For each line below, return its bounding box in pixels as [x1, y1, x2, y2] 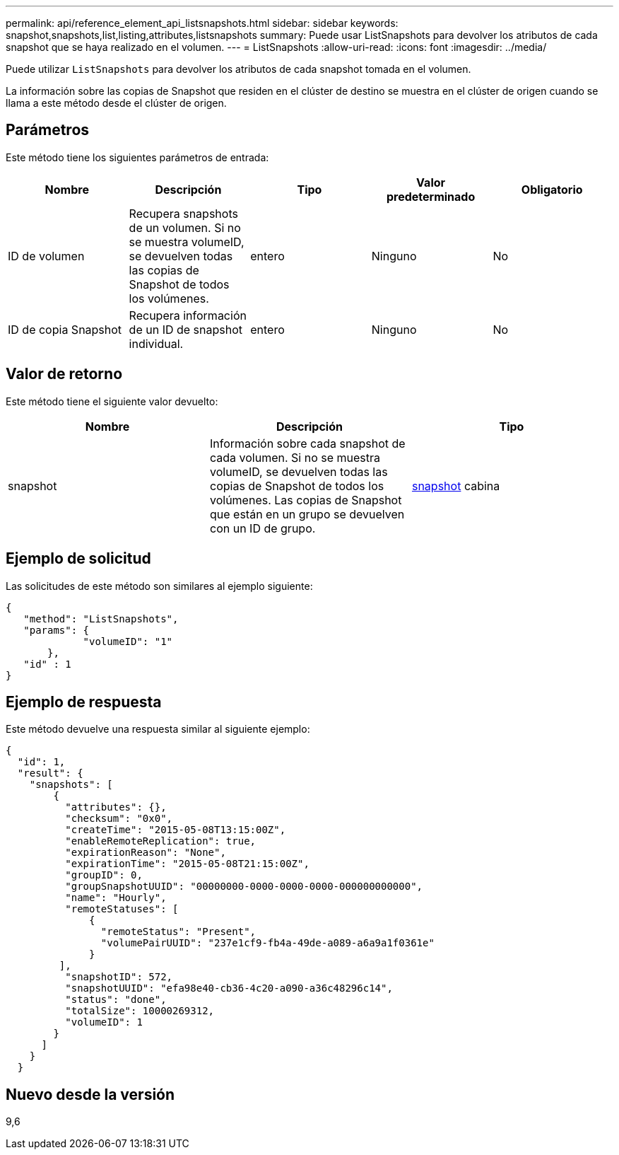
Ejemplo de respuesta [6, 692, 162, 711]
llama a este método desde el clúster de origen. [6, 97, 227, 109]
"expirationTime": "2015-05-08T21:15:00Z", [65, 858, 309, 870]
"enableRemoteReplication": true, [65, 835, 257, 847]
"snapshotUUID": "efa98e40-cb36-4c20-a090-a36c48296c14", [65, 982, 393, 994]
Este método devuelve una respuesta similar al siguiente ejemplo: [6, 723, 310, 736]
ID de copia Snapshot [8, 322, 122, 337]
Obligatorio [521, 182, 583, 197]
